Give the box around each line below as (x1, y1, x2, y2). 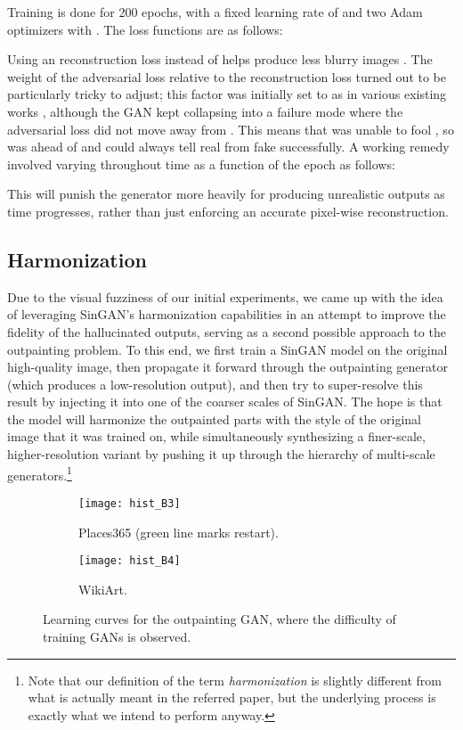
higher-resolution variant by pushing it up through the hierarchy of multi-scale (7, 445, 435, 463)
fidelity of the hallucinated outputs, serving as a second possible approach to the (7, 322, 446, 340)
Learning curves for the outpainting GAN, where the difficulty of (43, 610, 396, 628)
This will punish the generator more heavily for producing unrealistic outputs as (7, 185, 445, 203)
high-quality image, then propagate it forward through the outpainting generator (7, 357, 448, 376)
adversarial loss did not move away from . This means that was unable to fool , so (7, 119, 454, 138)
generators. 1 (7, 463, 72, 484)
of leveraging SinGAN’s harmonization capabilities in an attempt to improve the (7, 305, 446, 324)
